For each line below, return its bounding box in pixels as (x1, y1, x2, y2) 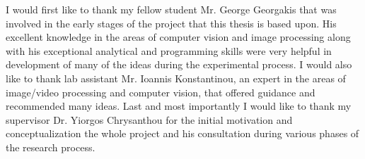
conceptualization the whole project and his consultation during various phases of (6, 126, 359, 141)
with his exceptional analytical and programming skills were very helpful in (6, 43, 332, 58)
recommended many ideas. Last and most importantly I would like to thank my (6, 98, 352, 113)
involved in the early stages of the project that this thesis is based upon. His (6, 15, 337, 30)
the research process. (6, 139, 95, 154)
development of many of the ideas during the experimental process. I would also (6, 57, 352, 72)
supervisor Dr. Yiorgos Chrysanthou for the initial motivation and (6, 112, 293, 127)
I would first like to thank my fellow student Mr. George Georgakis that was (6, 2, 337, 16)
